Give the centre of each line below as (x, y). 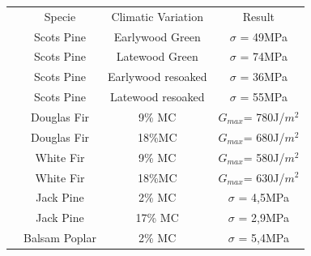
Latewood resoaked (157, 97)
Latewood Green (157, 56)
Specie (60, 16)
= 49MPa (264, 36)
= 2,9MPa (264, 218)
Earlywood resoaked (157, 77)
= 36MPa (264, 77)
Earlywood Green (157, 36)
